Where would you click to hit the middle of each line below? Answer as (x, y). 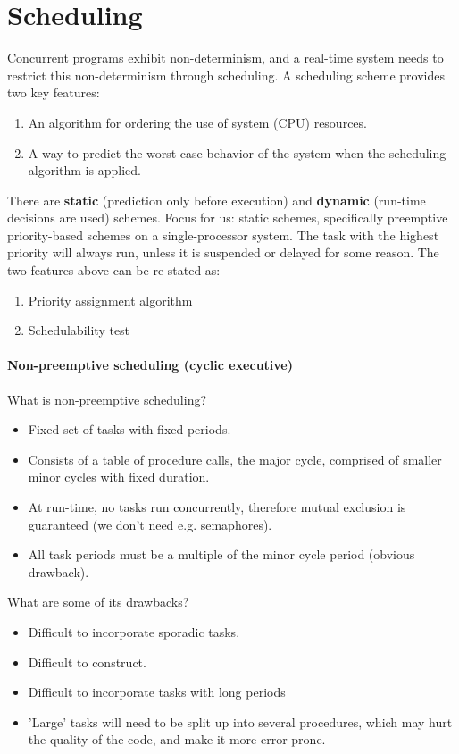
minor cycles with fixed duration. (119, 477)
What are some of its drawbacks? (98, 602)
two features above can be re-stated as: (114, 270)
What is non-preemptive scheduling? (107, 399)
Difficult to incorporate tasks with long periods (157, 692)
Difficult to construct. (87, 662)
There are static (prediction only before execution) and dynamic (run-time (217, 200)
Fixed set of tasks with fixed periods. (129, 429)
